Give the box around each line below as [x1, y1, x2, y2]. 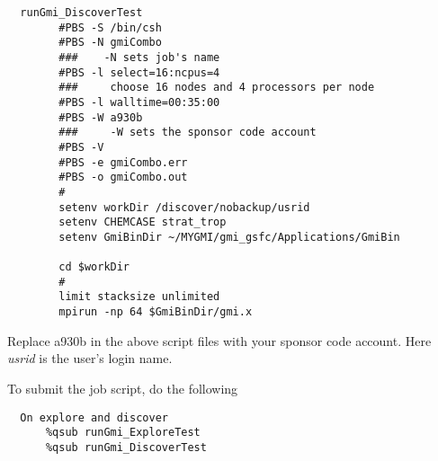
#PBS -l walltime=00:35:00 [58, 95, 220, 109]
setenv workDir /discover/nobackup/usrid [58, 200, 310, 214]
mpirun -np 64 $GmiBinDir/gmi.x [58, 306, 253, 319]
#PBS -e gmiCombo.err [58, 155, 188, 169]
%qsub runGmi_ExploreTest [45, 426, 201, 439]
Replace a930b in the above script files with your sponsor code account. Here [7, 331, 432, 350]
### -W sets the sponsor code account [58, 126, 317, 139]
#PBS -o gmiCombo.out [58, 171, 188, 184]
